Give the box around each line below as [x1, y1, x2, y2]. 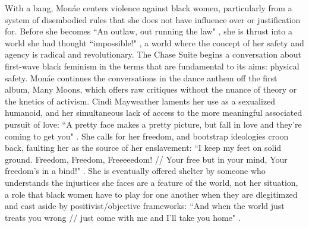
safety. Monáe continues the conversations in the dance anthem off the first [5, 71, 278, 84]
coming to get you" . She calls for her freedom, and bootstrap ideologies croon [5, 129, 289, 142]
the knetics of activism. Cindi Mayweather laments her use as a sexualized [5, 94, 276, 107]
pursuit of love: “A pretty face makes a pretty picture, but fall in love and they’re [5, 118, 302, 130]
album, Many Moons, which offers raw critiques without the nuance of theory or [5, 83, 297, 96]
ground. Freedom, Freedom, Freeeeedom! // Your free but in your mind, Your [5, 153, 288, 165]
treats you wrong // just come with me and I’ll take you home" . [5, 211, 241, 223]
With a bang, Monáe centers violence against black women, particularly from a [5, 2, 292, 14]
